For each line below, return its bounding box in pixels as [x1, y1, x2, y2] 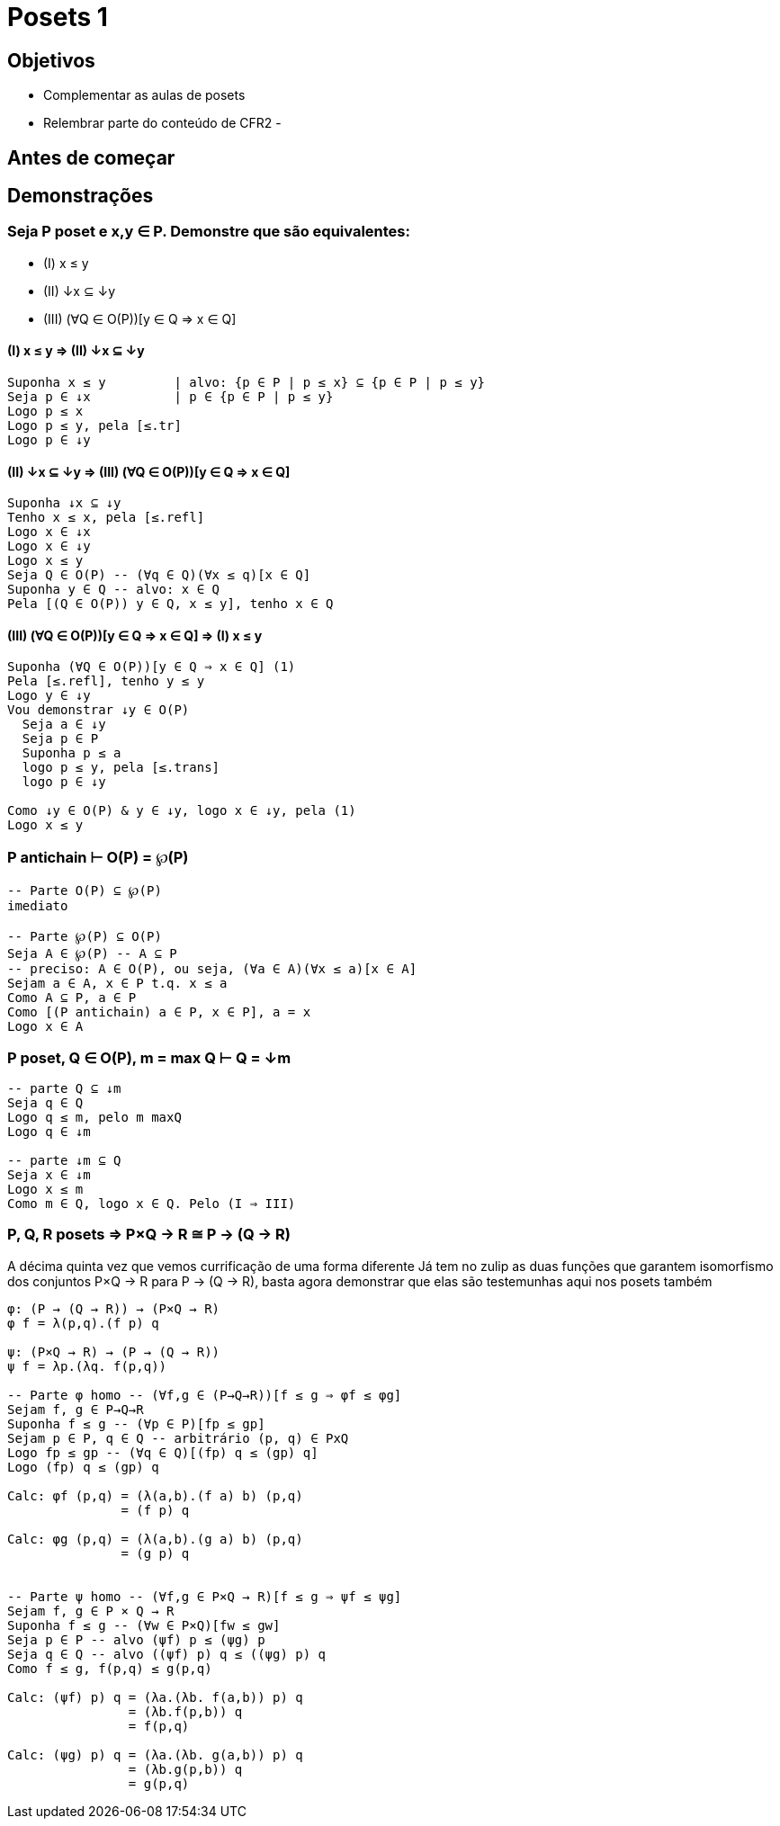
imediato [7, 899, 68, 914]
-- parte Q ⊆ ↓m [7, 1080, 121, 1096]
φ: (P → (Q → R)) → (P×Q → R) [7, 1301, 220, 1316]
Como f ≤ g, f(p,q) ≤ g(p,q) [7, 1660, 212, 1676]
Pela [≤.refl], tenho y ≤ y [7, 674, 205, 689]
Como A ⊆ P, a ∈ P [7, 990, 137, 1006]
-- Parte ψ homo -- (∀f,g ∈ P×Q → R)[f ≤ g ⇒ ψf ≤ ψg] [7, 1589, 402, 1604]
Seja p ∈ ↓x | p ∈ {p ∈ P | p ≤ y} [7, 389, 334, 405]
